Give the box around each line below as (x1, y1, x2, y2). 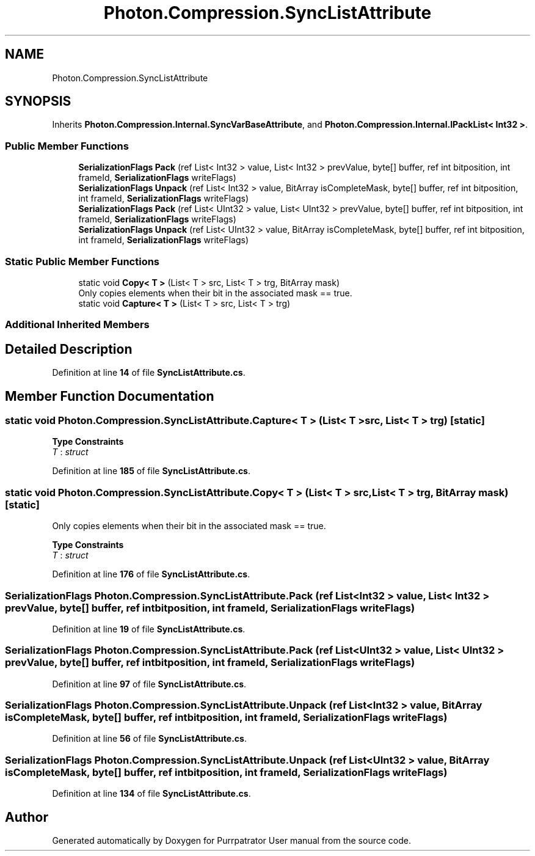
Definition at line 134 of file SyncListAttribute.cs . (52, 788, 251, 799)
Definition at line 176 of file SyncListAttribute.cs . (52, 569, 250, 580)
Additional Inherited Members (5, 318, 150, 331)
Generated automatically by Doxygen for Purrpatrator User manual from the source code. (52, 835, 411, 846)
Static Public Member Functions (5, 255, 160, 268)
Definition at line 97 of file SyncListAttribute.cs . (52, 678, 247, 689)
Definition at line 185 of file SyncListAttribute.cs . (52, 466, 251, 477)
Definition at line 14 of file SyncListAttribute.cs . (52, 367, 246, 378)
